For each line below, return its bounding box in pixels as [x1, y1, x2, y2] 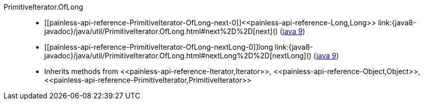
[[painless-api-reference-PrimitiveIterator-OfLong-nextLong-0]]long [44, 43, 273, 51]
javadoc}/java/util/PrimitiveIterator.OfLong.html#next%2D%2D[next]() [44, 27, 278, 36]
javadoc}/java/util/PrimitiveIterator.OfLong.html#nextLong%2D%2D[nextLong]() [44, 51, 312, 60]
